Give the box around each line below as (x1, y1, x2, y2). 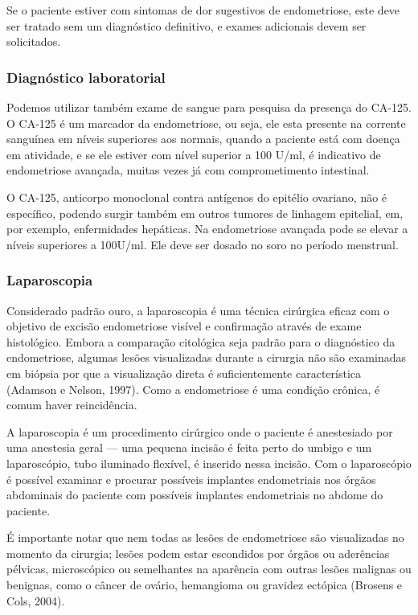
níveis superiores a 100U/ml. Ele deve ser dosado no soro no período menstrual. (6, 236, 399, 252)
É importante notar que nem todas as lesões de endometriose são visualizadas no (6, 529, 404, 546)
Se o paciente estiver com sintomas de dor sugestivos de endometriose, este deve (6, 2, 400, 18)
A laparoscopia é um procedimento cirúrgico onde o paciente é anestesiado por (6, 423, 393, 440)
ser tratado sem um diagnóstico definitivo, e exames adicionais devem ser (6, 17, 367, 34)
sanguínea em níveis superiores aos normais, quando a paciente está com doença (6, 130, 400, 147)
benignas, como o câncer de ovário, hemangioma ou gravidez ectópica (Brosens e (6, 576, 403, 593)
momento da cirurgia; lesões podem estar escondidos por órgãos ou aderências (6, 544, 390, 561)
